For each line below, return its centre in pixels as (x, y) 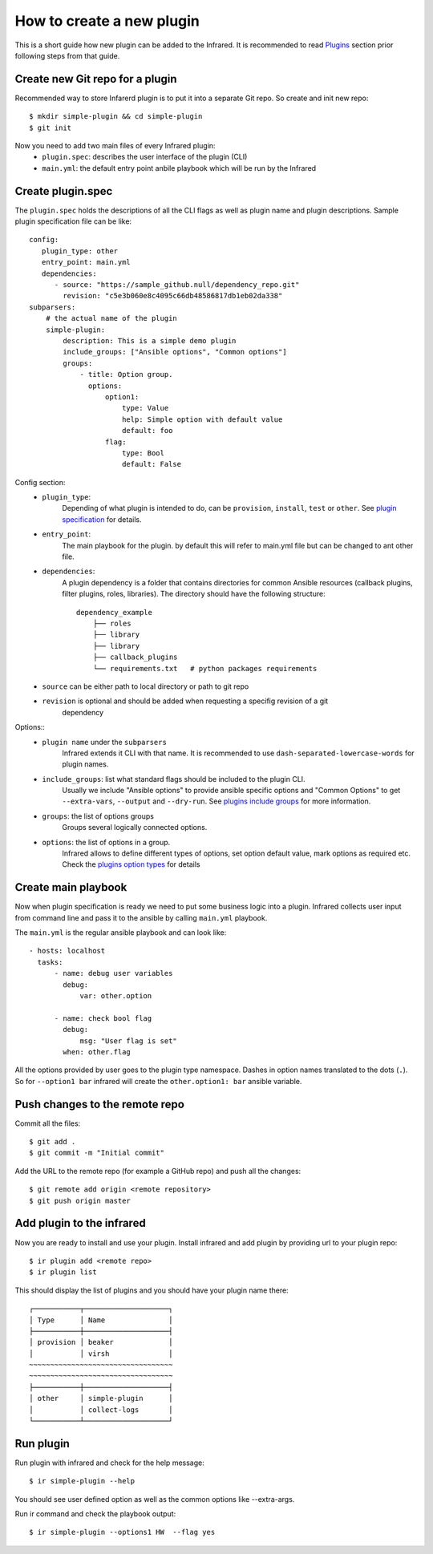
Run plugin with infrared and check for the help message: (109, 1463)
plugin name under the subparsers (105, 742)
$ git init (51, 127)
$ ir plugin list (63, 1272)
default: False (152, 464)
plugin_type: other (80, 251)
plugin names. (85, 764)
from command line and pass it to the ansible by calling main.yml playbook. (141, 917)
